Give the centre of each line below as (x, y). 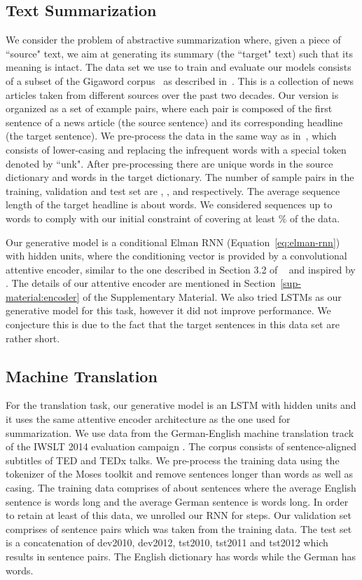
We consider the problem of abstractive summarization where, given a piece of (173, 40)
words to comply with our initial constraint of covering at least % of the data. (173, 218)
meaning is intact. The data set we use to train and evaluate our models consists (179, 67)
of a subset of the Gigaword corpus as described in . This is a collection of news (180, 80)
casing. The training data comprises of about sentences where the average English (181, 488)
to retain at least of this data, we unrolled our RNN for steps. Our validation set (179, 515)
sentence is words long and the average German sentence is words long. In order (177, 501)
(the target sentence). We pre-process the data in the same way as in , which (171, 136)
